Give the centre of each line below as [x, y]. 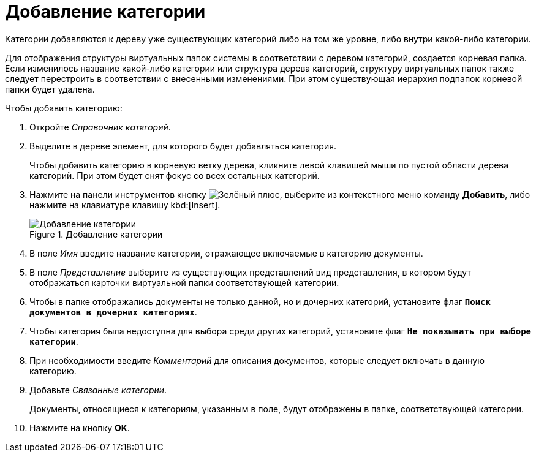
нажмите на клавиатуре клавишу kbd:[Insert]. [125, 205]
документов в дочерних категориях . [113, 312]
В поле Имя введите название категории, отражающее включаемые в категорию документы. [226, 253]
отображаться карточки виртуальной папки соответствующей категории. [184, 282]
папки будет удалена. [50, 89]
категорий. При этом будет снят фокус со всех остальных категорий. [175, 175]
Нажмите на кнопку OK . [80, 428]
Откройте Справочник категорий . [100, 127]
